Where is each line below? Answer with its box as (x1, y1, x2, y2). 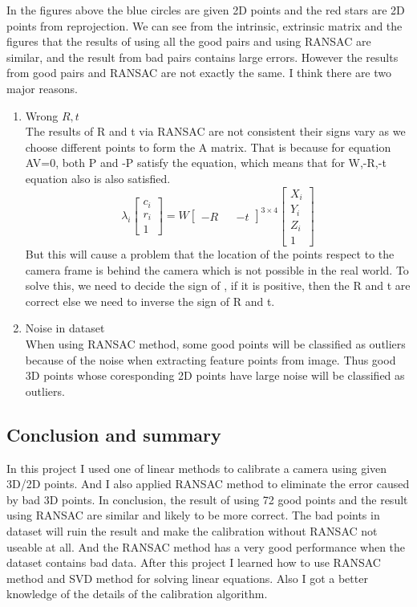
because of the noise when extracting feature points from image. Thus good (25, 351, 396, 368)
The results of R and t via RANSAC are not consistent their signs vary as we (25, 123, 406, 140)
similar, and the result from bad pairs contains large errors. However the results (6, 48, 399, 65)
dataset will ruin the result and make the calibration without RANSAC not (6, 522, 378, 539)
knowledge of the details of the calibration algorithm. (6, 585, 268, 602)
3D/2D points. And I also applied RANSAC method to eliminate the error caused (6, 475, 410, 492)
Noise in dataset (25, 320, 105, 336)
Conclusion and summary (6, 422, 221, 446)
